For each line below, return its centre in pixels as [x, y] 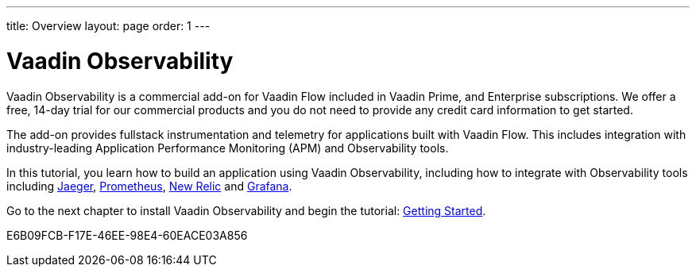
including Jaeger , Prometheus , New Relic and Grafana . [149, 186]
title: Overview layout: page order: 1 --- [108, 26]
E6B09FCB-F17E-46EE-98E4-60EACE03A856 [127, 235]
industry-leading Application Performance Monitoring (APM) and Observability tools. [228, 148]
